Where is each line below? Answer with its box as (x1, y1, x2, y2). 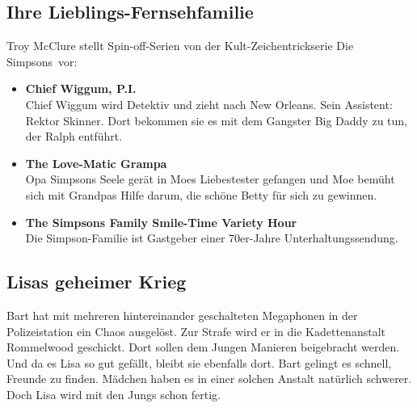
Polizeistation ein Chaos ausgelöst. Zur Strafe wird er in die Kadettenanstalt (6, 322, 385, 339)
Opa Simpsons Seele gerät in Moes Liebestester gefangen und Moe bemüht (25, 170, 395, 187)
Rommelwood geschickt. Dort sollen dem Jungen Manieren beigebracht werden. (6, 339, 400, 355)
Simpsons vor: (6, 53, 78, 69)
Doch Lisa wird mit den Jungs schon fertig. (6, 385, 221, 402)
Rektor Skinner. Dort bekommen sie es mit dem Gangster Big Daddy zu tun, (25, 111, 407, 128)
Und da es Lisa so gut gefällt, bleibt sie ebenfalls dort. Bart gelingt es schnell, (6, 354, 392, 371)
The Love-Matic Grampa (25, 154, 167, 171)
